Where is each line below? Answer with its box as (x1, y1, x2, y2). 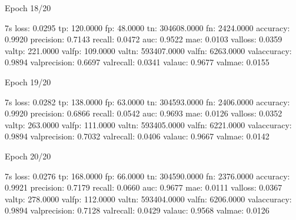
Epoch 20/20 (5, 149, 51, 162)
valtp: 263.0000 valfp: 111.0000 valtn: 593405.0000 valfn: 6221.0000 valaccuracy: (5, 118, 292, 131)
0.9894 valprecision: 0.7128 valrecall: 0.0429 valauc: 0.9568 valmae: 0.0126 (5, 204, 270, 216)
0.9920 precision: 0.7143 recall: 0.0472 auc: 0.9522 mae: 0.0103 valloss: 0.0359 (5, 33, 282, 45)
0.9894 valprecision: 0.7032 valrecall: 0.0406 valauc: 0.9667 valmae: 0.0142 (5, 130, 270, 142)
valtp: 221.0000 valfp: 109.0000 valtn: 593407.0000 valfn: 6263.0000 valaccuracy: (5, 44, 292, 56)
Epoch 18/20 (5, 2, 51, 14)
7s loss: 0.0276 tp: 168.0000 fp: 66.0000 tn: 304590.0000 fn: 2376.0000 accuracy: (5, 169, 290, 182)
